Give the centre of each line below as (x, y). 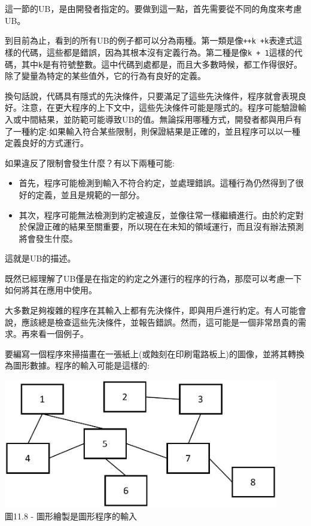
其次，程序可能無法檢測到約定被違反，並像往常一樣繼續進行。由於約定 (157, 215)
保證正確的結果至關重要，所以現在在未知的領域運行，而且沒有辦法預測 (165, 226)
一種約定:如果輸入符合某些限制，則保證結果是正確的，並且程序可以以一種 (156, 131)
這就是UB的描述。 (40, 258)
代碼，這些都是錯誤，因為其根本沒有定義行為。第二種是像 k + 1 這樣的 (158, 52)
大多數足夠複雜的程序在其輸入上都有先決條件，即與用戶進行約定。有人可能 (151, 310)
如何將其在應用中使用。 (51, 290)
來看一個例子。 (59, 334)
